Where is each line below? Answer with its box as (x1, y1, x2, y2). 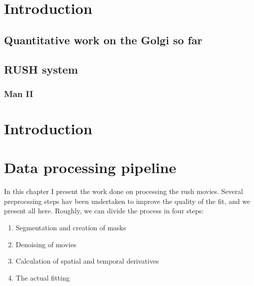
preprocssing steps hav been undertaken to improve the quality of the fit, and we (4, 195, 251, 206)
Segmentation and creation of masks (15, 222, 126, 233)
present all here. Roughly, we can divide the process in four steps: (4, 205, 204, 216)
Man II (4, 87, 33, 99)
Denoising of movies (15, 239, 77, 249)
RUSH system (4, 61, 78, 77)
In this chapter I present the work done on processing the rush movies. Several (4, 186, 243, 196)
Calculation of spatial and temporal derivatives (15, 256, 159, 266)
